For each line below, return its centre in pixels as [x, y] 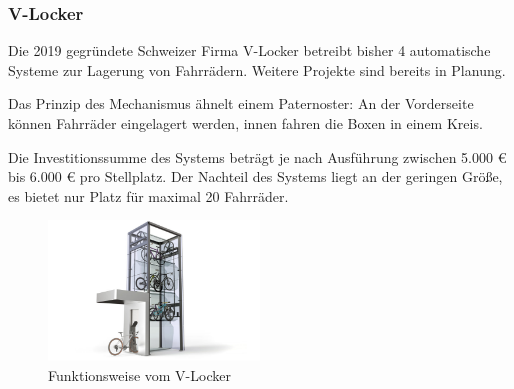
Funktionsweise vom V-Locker [139, 375]
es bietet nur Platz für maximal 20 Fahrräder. [148, 195]
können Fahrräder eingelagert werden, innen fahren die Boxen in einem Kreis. [245, 123]
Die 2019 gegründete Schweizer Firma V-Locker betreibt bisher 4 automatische [249, 50]
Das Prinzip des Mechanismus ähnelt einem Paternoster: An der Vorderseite [241, 103]
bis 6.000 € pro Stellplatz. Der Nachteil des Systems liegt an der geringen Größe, [255, 176]
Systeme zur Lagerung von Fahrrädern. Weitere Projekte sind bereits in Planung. [257, 69]
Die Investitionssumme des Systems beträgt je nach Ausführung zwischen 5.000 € [257, 156]
